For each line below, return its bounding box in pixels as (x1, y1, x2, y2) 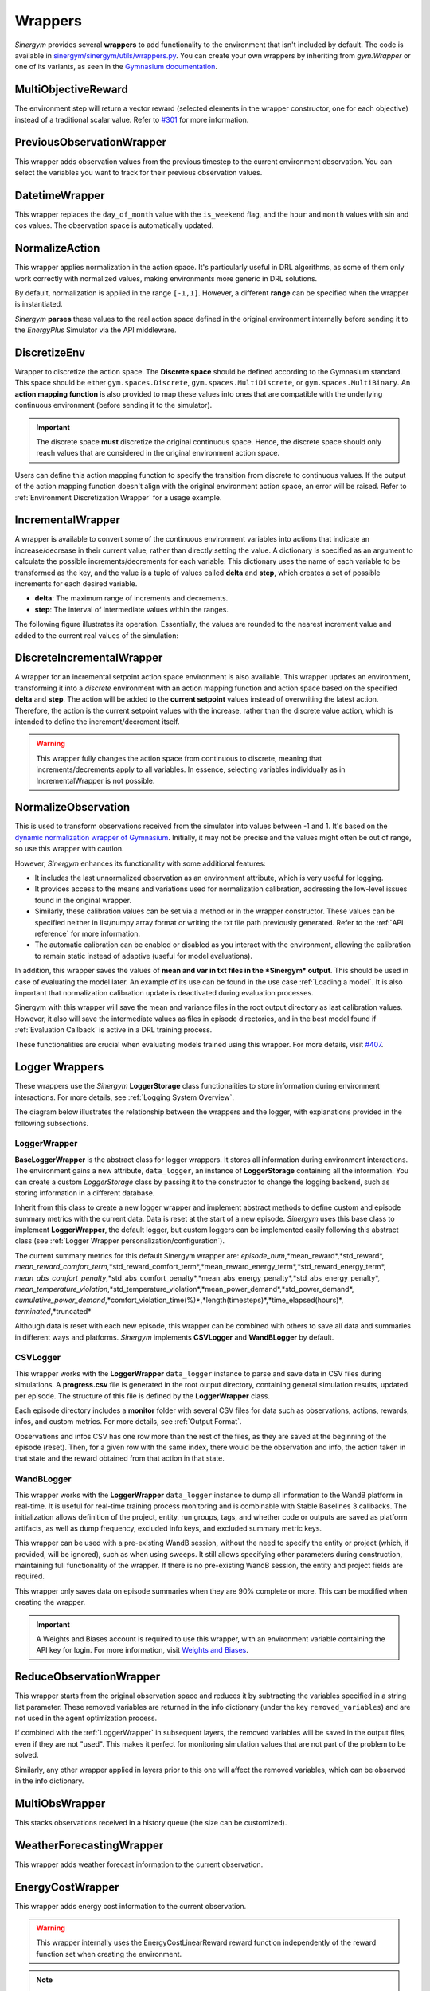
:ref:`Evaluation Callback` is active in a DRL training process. (14, 1025, 213, 1035)
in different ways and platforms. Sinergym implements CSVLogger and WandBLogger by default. (14, 1332, 334, 1342)
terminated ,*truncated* (14, 1306, 92, 1316)
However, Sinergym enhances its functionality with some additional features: (14, 859, 266, 868)
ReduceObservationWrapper (14, 1670, 161, 1684)
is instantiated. (14, 299, 63, 309)
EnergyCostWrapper (14, 1880, 119, 1894)
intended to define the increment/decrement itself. (14, 717, 180, 726)
